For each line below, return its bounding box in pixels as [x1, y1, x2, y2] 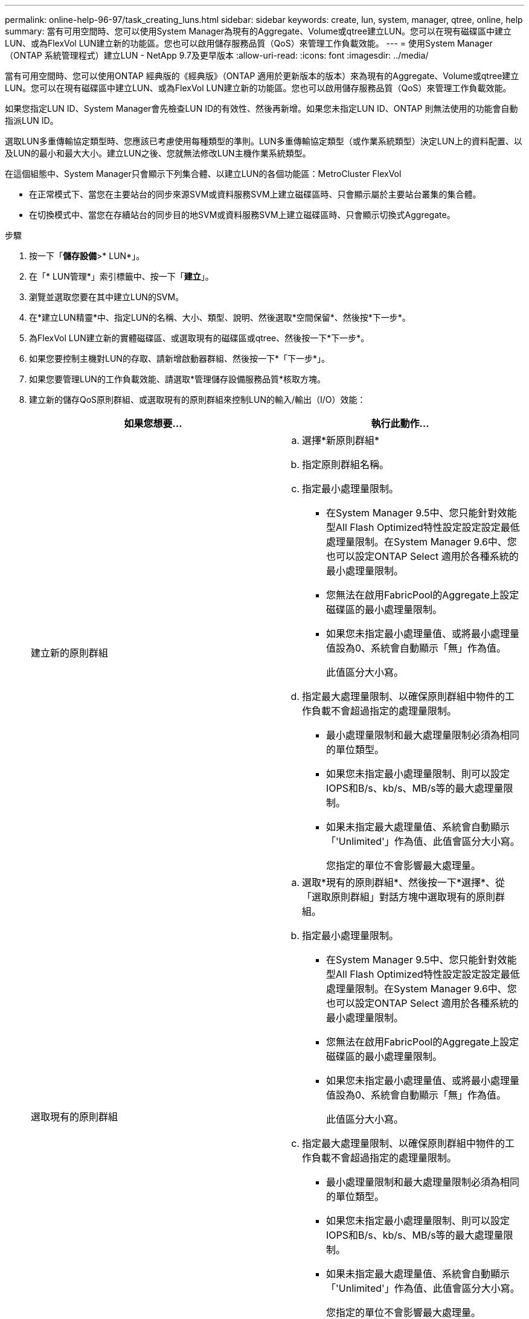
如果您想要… [124, 417, 182, 429]
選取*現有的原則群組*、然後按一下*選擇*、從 [302, 876, 505, 888]
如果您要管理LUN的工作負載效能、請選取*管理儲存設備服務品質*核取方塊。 [29, 374, 325, 384]
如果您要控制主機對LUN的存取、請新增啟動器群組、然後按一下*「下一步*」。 [29, 353, 330, 364]
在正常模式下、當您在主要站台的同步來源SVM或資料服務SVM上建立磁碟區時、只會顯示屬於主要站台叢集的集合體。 [29, 189, 481, 199]
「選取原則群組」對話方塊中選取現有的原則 [302, 891, 496, 903]
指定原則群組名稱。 [302, 458, 390, 470]
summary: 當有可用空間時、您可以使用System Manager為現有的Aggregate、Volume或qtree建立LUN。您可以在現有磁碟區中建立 [5, 26, 512, 36]
